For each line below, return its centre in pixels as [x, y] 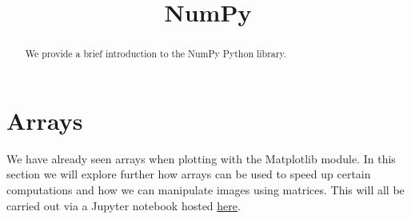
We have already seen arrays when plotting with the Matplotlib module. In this [201, 158]
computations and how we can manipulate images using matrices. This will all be [205, 189]
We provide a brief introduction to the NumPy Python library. [156, 54]
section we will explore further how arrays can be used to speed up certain [189, 174]
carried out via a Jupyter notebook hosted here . [124, 205]
